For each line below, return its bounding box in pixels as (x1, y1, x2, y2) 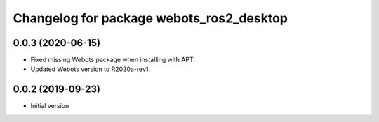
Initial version (30, 102, 69, 110)
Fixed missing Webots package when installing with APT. (30, 56, 196, 64)
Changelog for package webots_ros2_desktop (13, 10, 288, 26)
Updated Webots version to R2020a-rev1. (30, 65, 151, 73)
